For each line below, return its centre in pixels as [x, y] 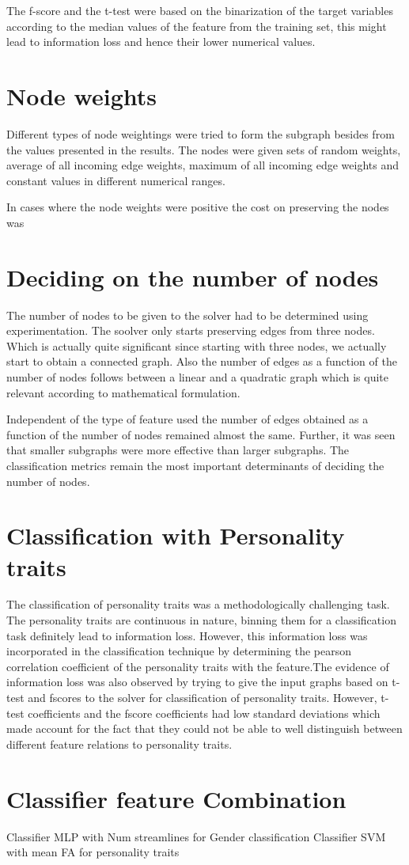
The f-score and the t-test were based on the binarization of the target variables [200, 10]
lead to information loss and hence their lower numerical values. [161, 42]
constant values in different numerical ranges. [116, 180]
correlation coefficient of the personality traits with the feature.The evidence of [198, 666]
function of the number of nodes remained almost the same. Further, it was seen [201, 434]
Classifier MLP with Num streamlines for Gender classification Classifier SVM [196, 836]
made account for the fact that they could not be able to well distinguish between [204, 728]
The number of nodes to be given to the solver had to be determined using [187, 315]
